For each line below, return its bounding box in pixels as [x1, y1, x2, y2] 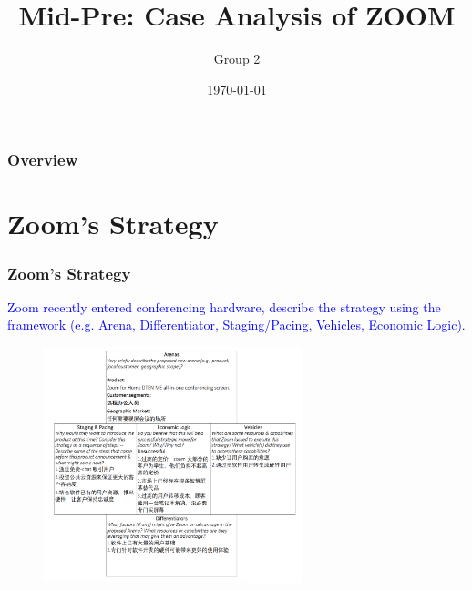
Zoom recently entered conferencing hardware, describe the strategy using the [7, 297, 441, 316]
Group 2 [213, 49, 261, 68]
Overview [7, 148, 78, 171]
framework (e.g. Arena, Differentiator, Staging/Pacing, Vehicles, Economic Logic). [7, 315, 466, 334]
